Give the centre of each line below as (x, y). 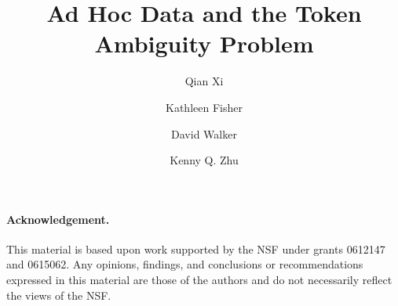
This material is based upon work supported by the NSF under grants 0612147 (196, 248)
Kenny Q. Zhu (204, 160)
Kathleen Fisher (204, 107)
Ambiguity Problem (204, 43)
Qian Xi (204, 81)
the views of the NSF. (59, 295)
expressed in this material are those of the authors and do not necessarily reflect (199, 280)
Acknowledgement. (58, 219)
